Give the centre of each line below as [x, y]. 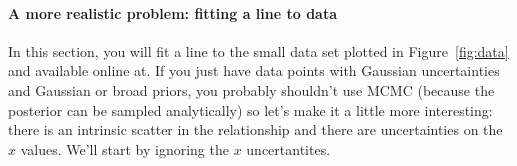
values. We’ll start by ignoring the [124, 148]
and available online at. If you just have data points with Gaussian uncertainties [254, 70]
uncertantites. [288, 148]
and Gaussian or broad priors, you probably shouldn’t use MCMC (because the [251, 89]
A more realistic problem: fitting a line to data [173, 12]
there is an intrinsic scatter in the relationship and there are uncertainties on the [255, 129]
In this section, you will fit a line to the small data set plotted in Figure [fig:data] [258, 50]
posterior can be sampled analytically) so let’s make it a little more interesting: [250, 109]
